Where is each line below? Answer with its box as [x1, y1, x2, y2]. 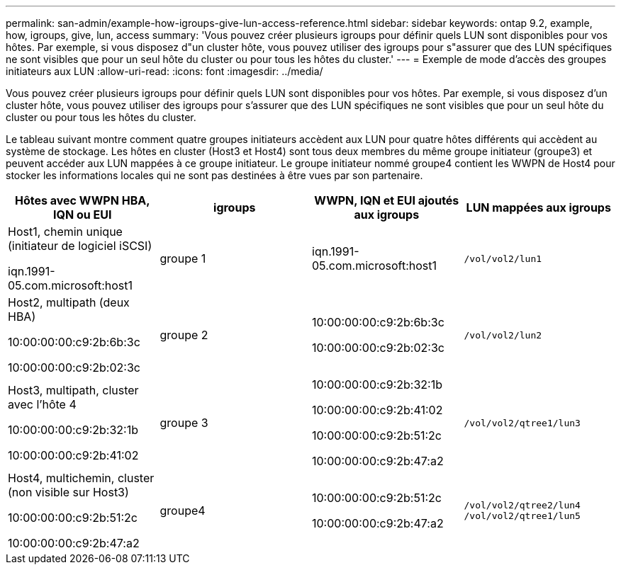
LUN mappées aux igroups [466, 200, 611, 215]
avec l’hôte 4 [8, 397, 77, 411]
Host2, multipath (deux [8, 295, 130, 309]
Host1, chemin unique [8, 224, 123, 239]
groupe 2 [160, 328, 208, 342]
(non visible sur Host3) [8, 485, 129, 499]
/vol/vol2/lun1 [464, 253, 542, 264]
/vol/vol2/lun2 [464, 329, 542, 341]
